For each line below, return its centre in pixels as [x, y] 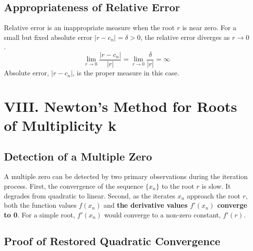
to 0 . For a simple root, [39, 214]
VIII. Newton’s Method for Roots [121, 106]
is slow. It [216, 186]
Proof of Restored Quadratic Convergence [112, 241]
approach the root [214, 195]
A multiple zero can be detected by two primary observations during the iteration [126, 176]
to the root [178, 186]
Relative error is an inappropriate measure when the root [89, 27]
